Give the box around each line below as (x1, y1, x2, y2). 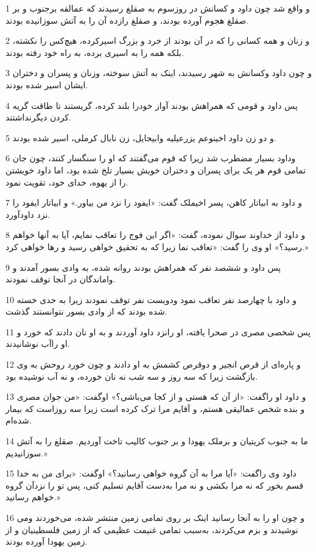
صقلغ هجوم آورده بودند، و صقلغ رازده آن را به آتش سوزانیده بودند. (5, 13, 249, 26)
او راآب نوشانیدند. (5, 337, 70, 350)
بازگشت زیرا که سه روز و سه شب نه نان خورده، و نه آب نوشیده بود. (5, 369, 258, 382)
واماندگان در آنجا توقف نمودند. (5, 273, 116, 285)
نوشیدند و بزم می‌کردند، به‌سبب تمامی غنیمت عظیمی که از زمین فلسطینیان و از (5, 523, 298, 536)
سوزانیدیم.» (5, 446, 47, 459)
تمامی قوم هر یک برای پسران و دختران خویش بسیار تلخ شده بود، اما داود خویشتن (5, 163, 306, 176)
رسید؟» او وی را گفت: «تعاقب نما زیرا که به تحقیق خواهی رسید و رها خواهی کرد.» (5, 240, 309, 253)
